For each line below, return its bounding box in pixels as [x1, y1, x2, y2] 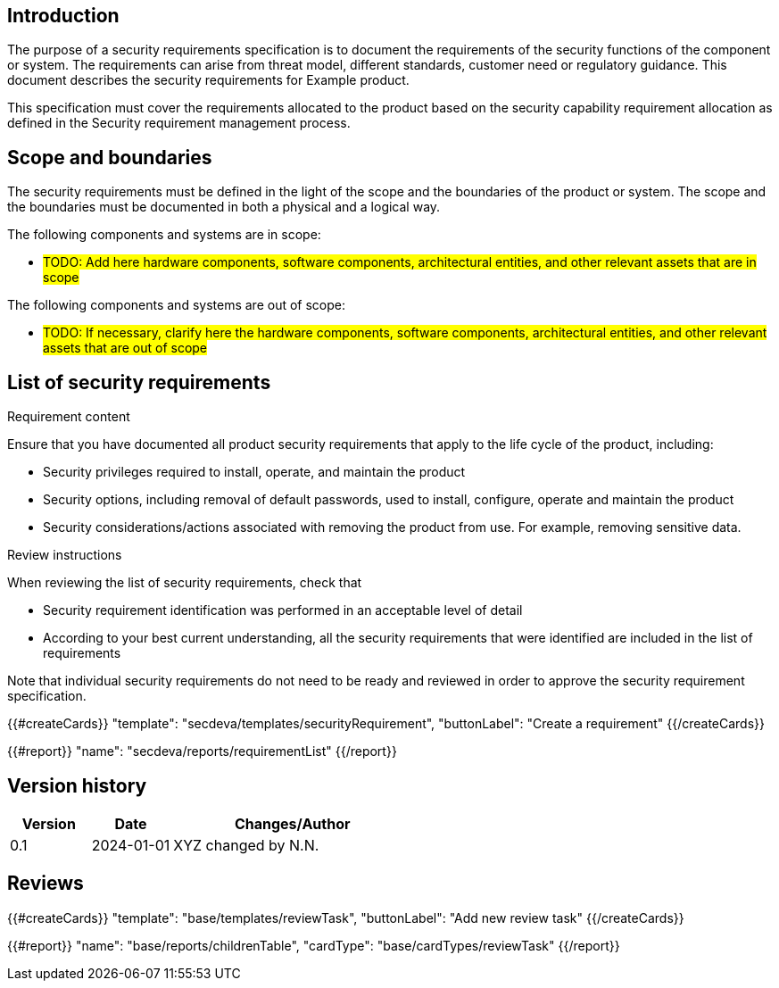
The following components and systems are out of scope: [7, 297, 345, 313]
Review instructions [7, 547, 122, 563]
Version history [7, 774, 147, 797]
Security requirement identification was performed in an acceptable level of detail [43, 602, 523, 619]
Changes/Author [234, 814, 351, 833]
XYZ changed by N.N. [173, 835, 319, 854]
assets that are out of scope [43, 340, 208, 356]
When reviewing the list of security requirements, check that [7, 575, 362, 591]
